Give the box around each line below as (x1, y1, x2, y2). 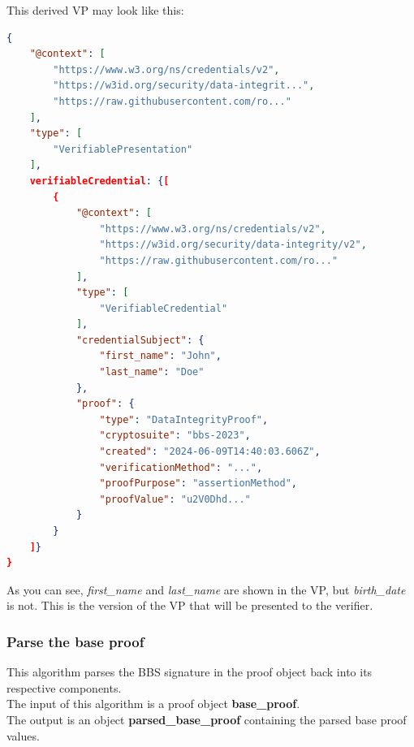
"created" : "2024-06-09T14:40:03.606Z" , (99, 446, 321, 458)
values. (6, 727, 40, 744)
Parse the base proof (6, 631, 144, 651)
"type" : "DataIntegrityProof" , (99, 413, 269, 425)
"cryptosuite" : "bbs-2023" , (99, 430, 251, 442)
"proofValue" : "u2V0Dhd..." (99, 493, 251, 505)
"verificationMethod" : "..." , (99, 461, 263, 473)
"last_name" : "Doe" (99, 366, 205, 378)
